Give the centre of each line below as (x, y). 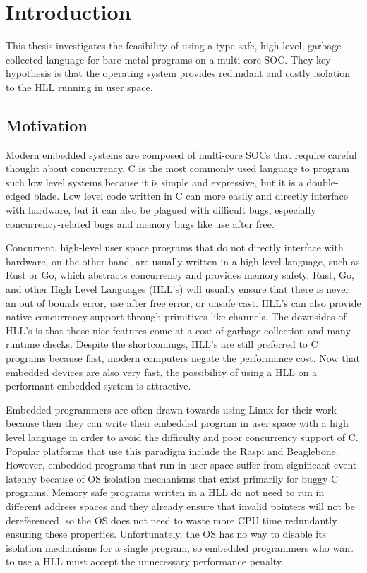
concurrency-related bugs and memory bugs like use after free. (140, 223)
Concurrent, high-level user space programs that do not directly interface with (175, 247)
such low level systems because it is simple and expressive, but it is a (155, 182)
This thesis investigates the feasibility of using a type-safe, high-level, (155, 46)
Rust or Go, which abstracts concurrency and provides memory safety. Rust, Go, (180, 275)
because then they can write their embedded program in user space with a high (177, 423)
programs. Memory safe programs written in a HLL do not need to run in (165, 492)
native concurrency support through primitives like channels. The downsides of (176, 316)
